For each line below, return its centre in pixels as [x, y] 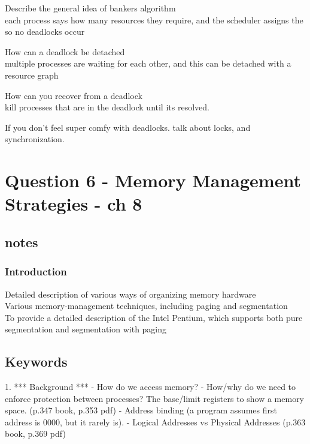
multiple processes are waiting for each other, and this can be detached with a [148, 63]
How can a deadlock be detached [65, 51]
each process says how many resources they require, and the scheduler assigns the [154, 19]
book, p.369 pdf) [35, 433]
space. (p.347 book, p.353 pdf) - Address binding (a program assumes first [141, 410]
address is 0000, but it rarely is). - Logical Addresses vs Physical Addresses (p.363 [155, 421]
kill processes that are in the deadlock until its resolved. [107, 107]
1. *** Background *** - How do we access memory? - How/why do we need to [151, 387]
